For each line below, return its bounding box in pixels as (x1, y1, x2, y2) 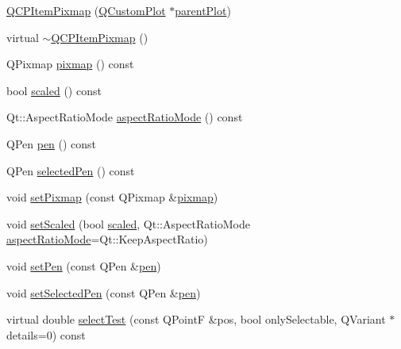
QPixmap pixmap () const (6, 56, 134, 72)
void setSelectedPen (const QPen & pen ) (6, 284, 201, 301)
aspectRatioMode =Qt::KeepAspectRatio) (6, 231, 208, 247)
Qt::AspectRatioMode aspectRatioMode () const (6, 109, 243, 125)
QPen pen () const (6, 135, 97, 151)
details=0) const (6, 326, 86, 343)
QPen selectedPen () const (6, 162, 135, 178)
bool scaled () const (6, 82, 102, 98)
